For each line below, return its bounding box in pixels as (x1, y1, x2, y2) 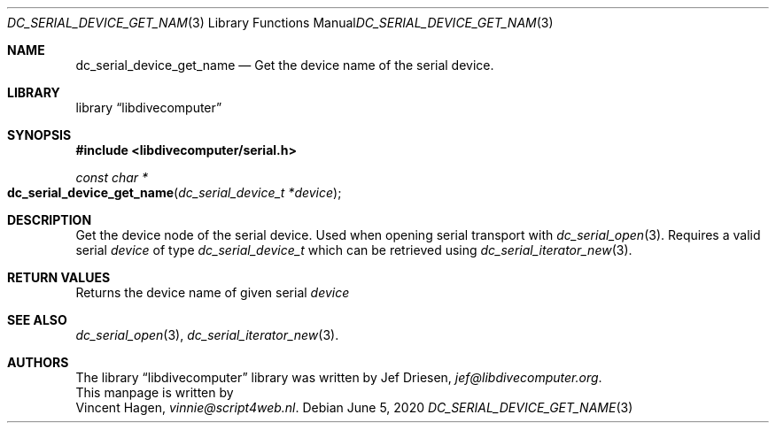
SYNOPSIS (7, 127, 72, 142)
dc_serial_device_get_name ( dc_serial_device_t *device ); (7, 185, 342, 200)
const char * (75, 170, 149, 185)
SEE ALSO (7, 312, 67, 327)
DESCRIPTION (7, 212, 92, 227)
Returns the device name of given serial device (75, 285, 350, 300)
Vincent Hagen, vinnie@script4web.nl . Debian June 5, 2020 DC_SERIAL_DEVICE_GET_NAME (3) (75, 400, 633, 415)
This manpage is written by (75, 385, 234, 400)
